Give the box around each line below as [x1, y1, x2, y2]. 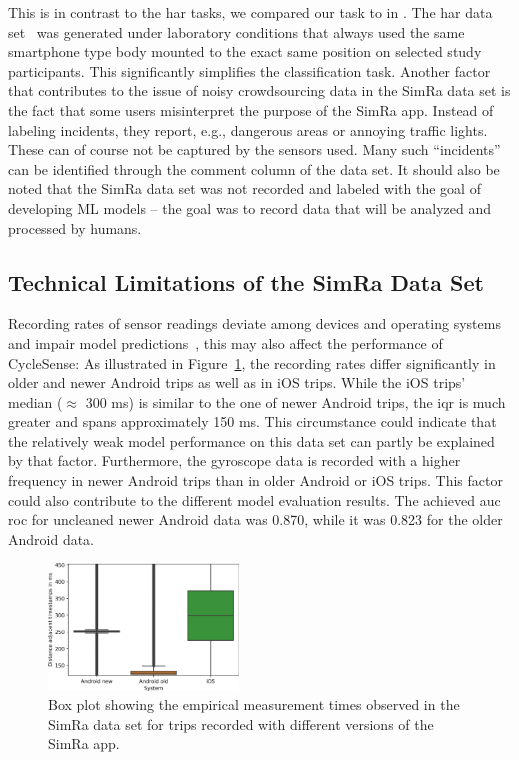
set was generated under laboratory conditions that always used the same [8, 21, 465, 42]
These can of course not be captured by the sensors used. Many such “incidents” [8, 139, 501, 160]
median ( [8, 391, 63, 412]
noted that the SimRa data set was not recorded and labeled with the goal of [8, 178, 481, 199]
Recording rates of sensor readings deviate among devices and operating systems [8, 313, 501, 334]
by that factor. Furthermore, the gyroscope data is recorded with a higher [8, 450, 461, 471]
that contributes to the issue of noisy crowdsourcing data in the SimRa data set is [8, 80, 511, 101]
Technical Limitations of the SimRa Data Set [8, 266, 484, 297]
